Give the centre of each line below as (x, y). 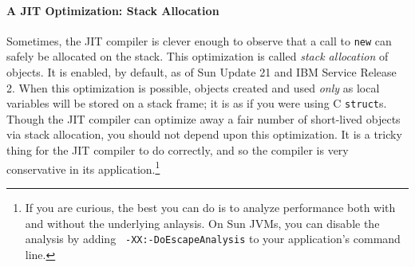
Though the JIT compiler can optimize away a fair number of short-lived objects (204, 118)
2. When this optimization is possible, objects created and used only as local (193, 87)
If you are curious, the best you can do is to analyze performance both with (210, 207)
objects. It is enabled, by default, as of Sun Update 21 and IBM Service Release (202, 72)
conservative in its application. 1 (83, 167)
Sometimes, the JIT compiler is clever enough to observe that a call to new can (199, 40)
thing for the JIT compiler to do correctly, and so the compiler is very (178, 150)
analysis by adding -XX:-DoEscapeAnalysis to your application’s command (213, 239)
